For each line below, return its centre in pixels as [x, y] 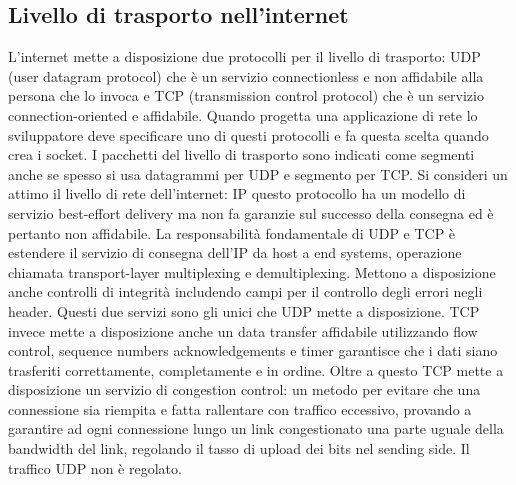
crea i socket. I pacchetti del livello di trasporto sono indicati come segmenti [241, 154]
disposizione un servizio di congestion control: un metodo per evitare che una [244, 389]
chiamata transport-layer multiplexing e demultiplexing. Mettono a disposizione [252, 271]
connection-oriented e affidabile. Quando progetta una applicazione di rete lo [243, 114]
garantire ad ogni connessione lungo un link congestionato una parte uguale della [256, 428]
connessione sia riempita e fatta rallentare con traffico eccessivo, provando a [240, 408]
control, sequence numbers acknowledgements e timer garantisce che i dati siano [253, 350]
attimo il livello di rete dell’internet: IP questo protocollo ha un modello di [237, 193]
